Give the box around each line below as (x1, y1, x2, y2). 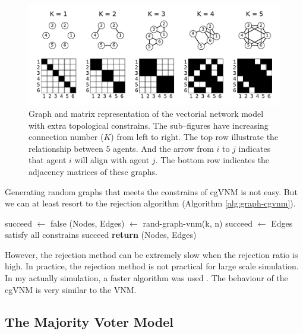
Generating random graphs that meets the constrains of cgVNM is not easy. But (5, 185, 298, 198)
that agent (29, 154, 67, 166)
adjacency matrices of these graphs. (29, 165, 157, 177)
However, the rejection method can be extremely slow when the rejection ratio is (5, 248, 298, 260)
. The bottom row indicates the (155, 154, 270, 166)
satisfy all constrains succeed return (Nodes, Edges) (5, 228, 197, 241)
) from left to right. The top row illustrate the (111, 131, 279, 143)
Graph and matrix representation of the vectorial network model (29, 107, 264, 119)
